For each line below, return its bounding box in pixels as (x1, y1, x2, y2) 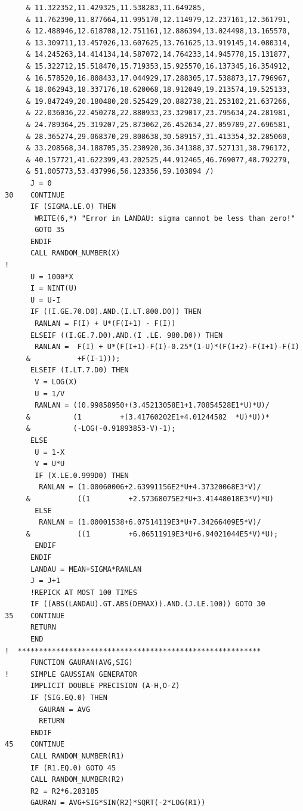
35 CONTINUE (5, 611, 65, 620)
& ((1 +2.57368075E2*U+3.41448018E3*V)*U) (26, 494, 274, 503)
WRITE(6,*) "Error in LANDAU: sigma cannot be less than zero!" (35, 214, 295, 223)
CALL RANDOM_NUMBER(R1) (30, 752, 125, 760)
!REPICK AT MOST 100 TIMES (30, 588, 137, 597)
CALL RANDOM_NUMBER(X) (30, 249, 120, 258)
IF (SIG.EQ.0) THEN (30, 693, 107, 702)
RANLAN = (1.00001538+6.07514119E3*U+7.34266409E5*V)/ (39, 518, 261, 527)
